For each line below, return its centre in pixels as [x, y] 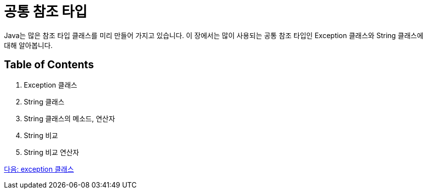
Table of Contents [49, 65]
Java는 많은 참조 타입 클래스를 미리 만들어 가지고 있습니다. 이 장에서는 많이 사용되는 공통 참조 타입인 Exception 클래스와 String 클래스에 [214, 35]
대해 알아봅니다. [29, 45]
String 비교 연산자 [52, 152]
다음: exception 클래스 [39, 169]
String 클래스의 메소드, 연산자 [69, 118]
